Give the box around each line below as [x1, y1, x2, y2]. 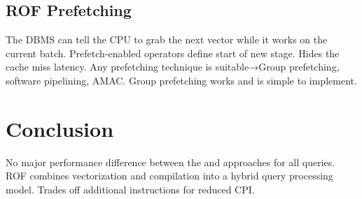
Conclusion [6, 114, 114, 142]
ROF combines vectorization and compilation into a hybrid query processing [6, 168, 333, 183]
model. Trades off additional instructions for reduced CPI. [6, 182, 255, 196]
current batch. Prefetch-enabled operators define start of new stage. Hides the [6, 45, 340, 60]
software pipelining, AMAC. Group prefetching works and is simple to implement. [6, 73, 357, 87]
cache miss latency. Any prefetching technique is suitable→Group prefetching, [6, 59, 340, 74]
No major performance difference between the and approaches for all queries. [6, 154, 335, 169]
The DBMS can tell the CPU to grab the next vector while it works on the [6, 32, 328, 47]
